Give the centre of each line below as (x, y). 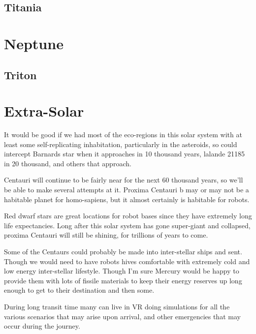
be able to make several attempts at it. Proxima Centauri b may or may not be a (127, 190)
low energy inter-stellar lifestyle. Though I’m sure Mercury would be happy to (122, 271)
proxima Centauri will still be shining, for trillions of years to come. (106, 235)
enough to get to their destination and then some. (79, 290)
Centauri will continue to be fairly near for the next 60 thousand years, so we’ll (124, 180)
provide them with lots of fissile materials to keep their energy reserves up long (123, 280)
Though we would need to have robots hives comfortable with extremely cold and (127, 261)
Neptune (34, 43)
